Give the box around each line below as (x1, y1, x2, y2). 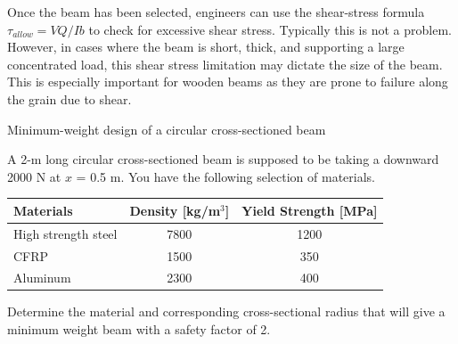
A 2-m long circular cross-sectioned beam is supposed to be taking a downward (7, 150, 439, 168)
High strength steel (13, 224, 118, 242)
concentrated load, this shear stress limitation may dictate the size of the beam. (7, 54, 443, 73)
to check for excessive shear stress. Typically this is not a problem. (88, 20, 452, 38)
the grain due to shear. (7, 89, 132, 108)
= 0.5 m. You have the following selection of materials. (76, 167, 376, 185)
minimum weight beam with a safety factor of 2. (7, 320, 271, 339)
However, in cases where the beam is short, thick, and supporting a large (7, 37, 405, 56)
